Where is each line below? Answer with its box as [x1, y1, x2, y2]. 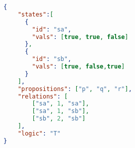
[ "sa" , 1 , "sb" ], [32, 107, 89, 115]
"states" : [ [17, 10, 54, 18]
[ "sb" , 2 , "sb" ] [32, 115, 86, 122]
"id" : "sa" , [32, 25, 72, 33]
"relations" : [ [17, 92, 68, 100]
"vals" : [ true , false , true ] [32, 63, 125, 70]
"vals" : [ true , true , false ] [32, 33, 129, 40]
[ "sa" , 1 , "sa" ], [32, 100, 89, 107]
